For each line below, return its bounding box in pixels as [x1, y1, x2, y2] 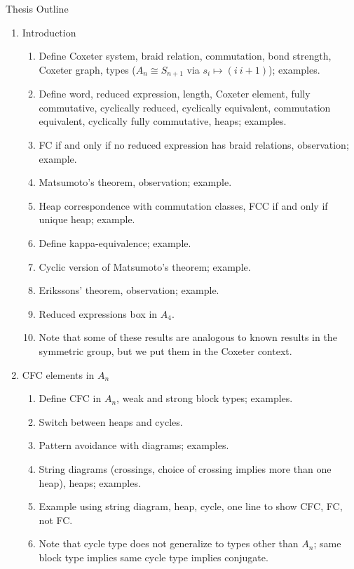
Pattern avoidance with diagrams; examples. [39, 438, 229, 453]
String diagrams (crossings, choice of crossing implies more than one [39, 461, 332, 476]
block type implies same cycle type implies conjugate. [39, 549, 268, 564]
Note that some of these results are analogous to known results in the [39, 330, 337, 344]
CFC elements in [22, 367, 95, 382]
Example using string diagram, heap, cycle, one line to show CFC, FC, [39, 499, 343, 514]
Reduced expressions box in [39, 306, 158, 321]
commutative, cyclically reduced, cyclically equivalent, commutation [39, 100, 331, 114]
